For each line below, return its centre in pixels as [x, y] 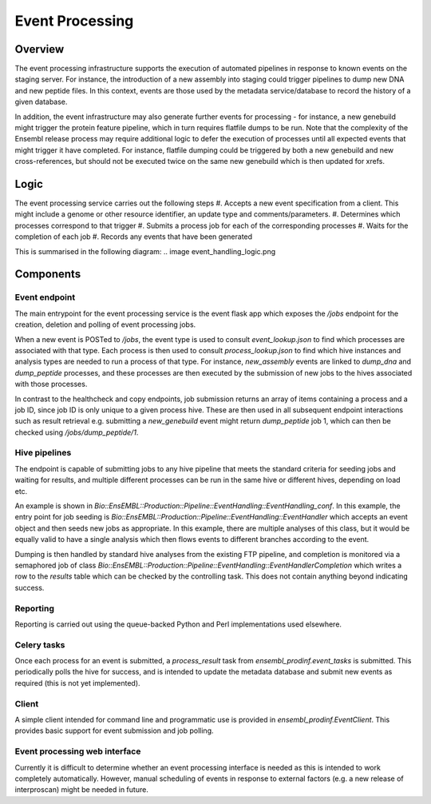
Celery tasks [40, 645]
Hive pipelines [43, 453]
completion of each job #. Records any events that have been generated [134, 237]
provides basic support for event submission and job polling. [114, 730]
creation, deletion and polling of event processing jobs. [105, 324]
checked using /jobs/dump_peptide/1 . [77, 432]
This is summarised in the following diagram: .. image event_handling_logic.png [145, 251]
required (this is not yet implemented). [77, 683]
